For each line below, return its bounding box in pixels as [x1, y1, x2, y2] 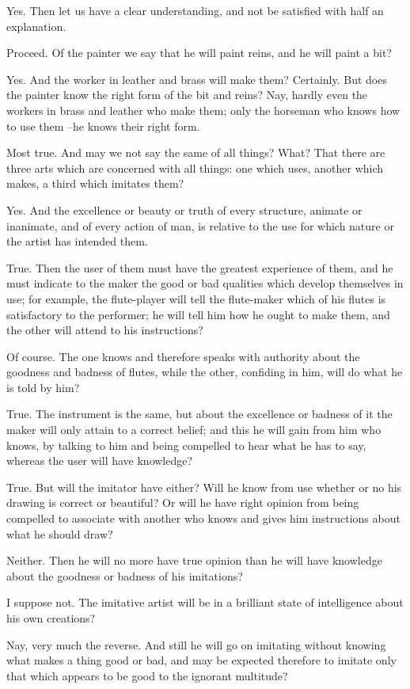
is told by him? [6, 379, 80, 395]
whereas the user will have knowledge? [6, 452, 193, 469]
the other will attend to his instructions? [6, 322, 203, 338]
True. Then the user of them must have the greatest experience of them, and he [6, 259, 393, 276]
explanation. [6, 17, 66, 34]
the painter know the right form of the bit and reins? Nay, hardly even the [6, 86, 368, 103]
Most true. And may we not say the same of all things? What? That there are [6, 144, 385, 161]
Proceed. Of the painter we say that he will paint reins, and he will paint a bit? [6, 44, 392, 61]
